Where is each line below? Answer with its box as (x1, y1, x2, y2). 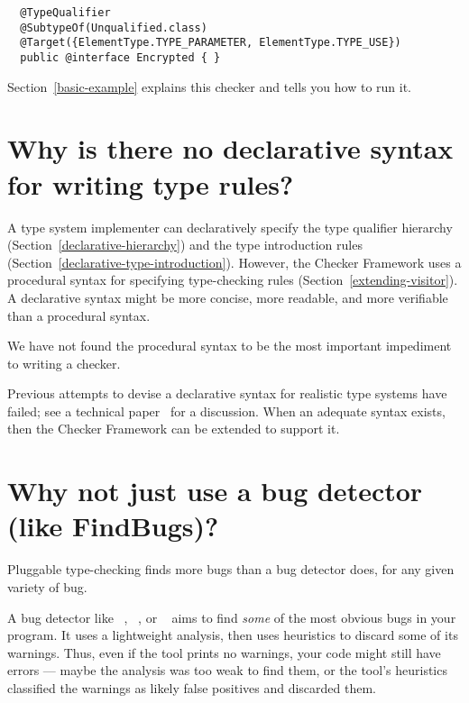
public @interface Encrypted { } (20, 50, 221, 64)
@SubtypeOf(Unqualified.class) (20, 21, 207, 34)
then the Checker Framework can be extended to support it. (7, 419, 340, 438)
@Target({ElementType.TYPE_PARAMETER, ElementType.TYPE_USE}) (20, 36, 401, 50)
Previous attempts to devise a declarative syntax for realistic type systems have (7, 384, 447, 403)
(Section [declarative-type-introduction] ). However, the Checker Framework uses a (7, 252, 462, 271)
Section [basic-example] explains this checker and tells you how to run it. (7, 77, 411, 96)
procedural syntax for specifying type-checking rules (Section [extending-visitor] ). (7, 270, 458, 289)
